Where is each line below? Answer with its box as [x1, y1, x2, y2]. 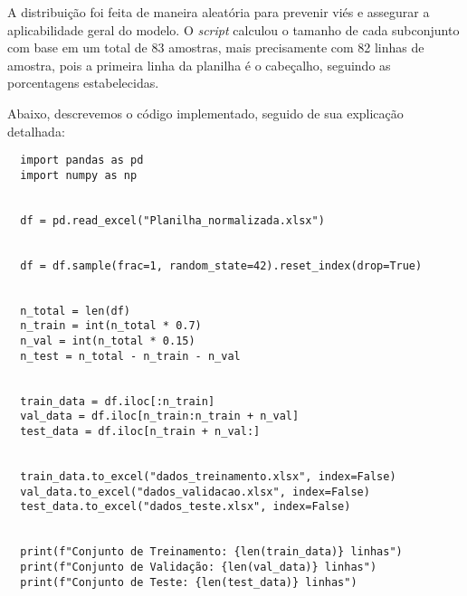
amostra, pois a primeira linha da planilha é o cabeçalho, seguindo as [7, 55, 391, 74]
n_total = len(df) [20, 304, 131, 317]
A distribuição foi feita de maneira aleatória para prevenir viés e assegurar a [7, 3, 430, 21]
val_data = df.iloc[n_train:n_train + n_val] [20, 410, 300, 423]
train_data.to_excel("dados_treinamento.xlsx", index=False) [20, 469, 396, 483]
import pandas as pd [20, 154, 144, 167]
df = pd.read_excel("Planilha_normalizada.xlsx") [20, 213, 325, 227]
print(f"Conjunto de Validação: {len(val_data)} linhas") [20, 560, 377, 573]
